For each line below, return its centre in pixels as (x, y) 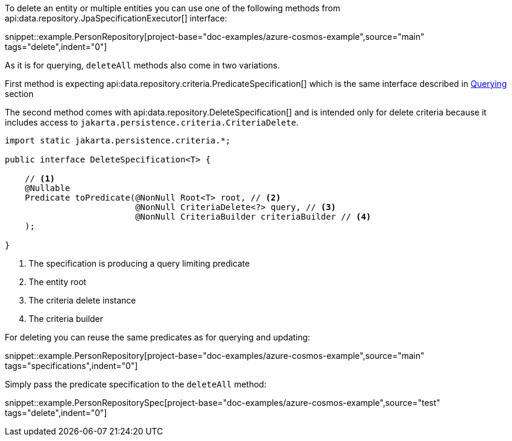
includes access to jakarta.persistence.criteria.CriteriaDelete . (152, 122)
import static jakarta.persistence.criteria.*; (118, 140)
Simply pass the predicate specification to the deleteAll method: (136, 384)
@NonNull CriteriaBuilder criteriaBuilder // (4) (253, 217)
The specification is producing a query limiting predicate (139, 263)
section (19, 94)
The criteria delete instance (82, 300)
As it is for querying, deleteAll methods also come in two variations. (142, 65)
